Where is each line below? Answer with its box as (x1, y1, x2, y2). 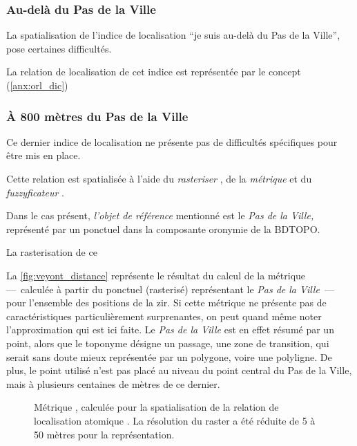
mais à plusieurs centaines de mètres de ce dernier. (6, 376, 220, 391)
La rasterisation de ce (6, 245, 97, 259)
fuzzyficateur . (6, 185, 64, 199)
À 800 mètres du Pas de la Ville (6, 107, 189, 124)
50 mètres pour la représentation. (34, 427, 175, 441)
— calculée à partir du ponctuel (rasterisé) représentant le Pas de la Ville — (6, 281, 334, 296)
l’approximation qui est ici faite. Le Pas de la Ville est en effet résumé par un (6, 322, 334, 337)
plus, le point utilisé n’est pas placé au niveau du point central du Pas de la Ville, (6, 363, 352, 378)
